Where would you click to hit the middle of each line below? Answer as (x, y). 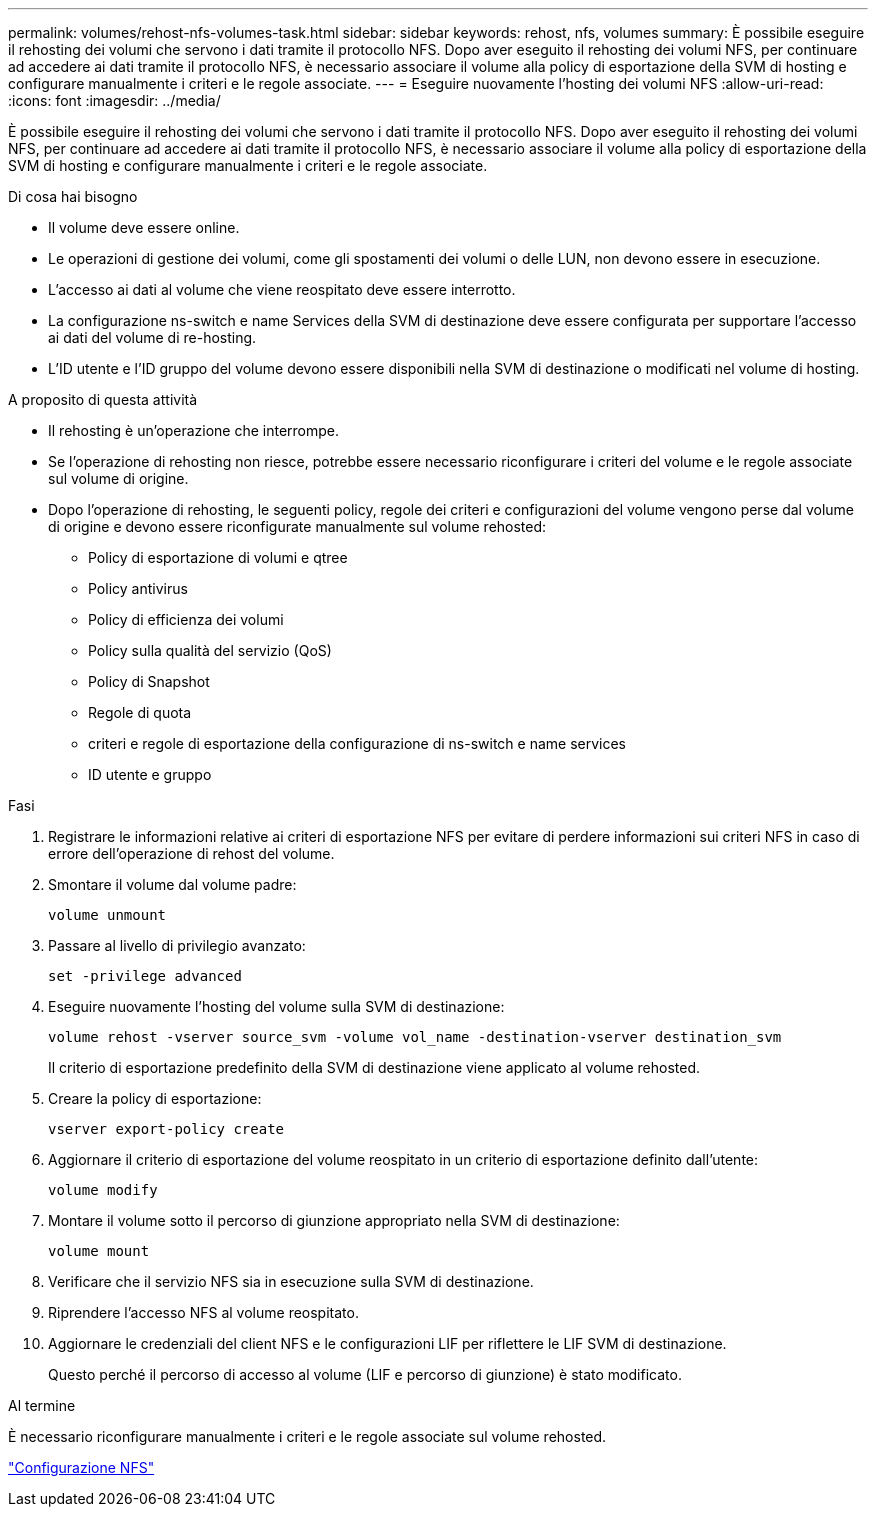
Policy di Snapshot (149, 681)
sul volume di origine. (118, 478)
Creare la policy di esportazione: (155, 1098)
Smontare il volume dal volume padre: (172, 884)
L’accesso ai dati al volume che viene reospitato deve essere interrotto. (282, 289)
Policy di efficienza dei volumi (186, 619)
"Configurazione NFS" (81, 1467)
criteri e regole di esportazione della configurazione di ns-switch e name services (357, 743)
